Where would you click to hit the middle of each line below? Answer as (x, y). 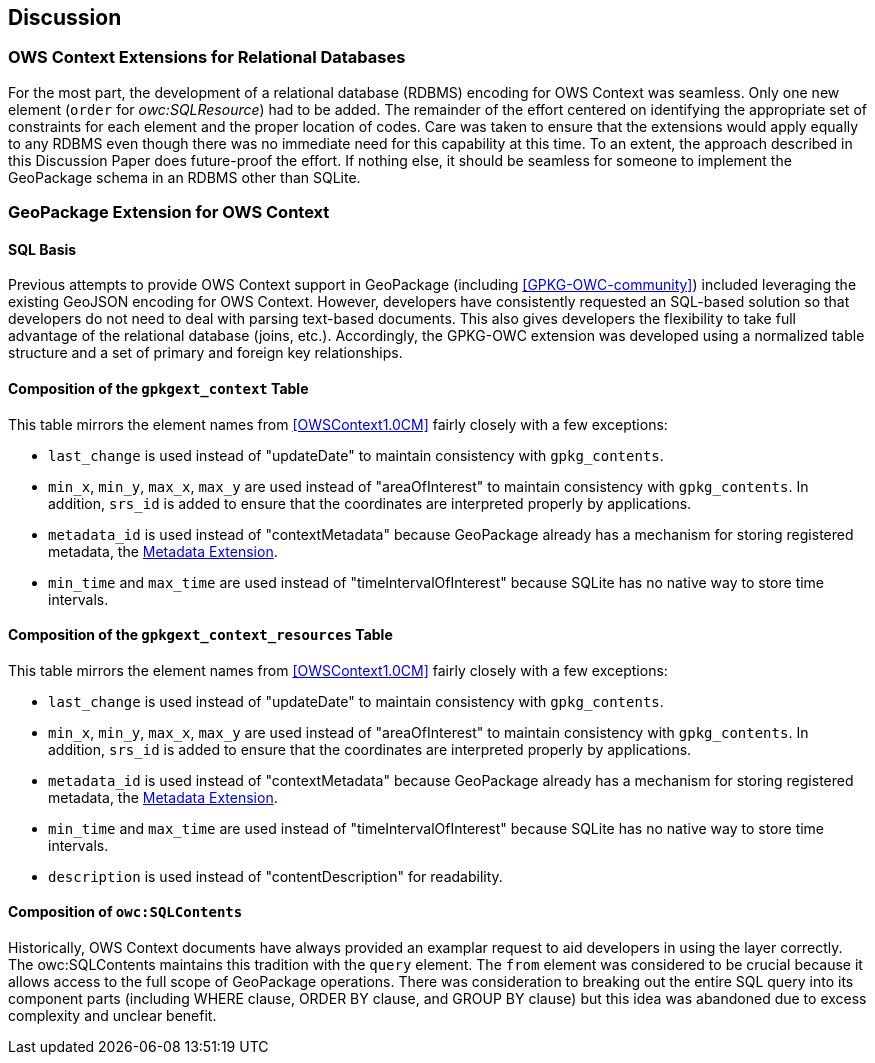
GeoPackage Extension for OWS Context (169, 212)
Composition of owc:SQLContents (125, 912)
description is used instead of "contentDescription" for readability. (275, 876)
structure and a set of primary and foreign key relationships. (205, 353)
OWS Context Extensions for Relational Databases (207, 57)
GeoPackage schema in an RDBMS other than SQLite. (184, 177)
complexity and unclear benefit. (112, 1016)
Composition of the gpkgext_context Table (158, 388)
